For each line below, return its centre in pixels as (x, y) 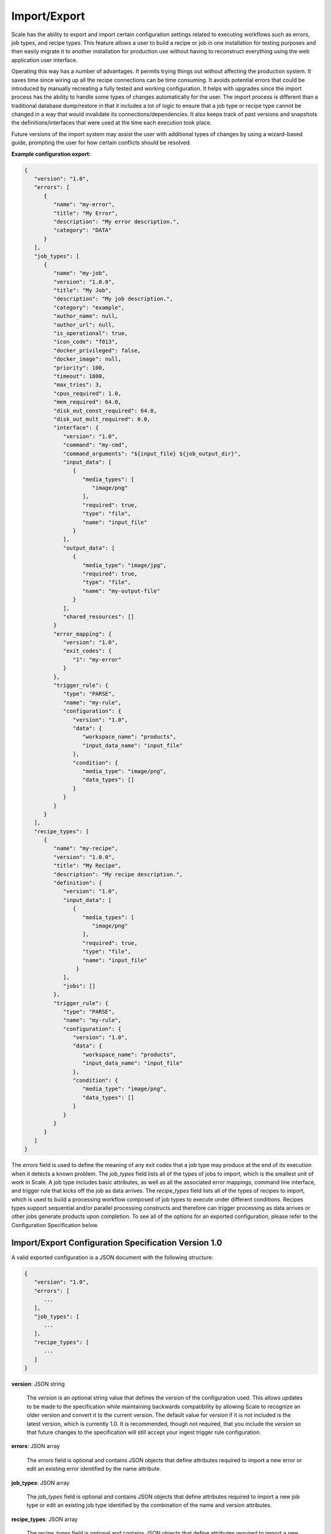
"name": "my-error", (84, 205)
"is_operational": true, (90, 333)
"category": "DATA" (82, 230)
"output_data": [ (89, 548)
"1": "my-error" (97, 659)
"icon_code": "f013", (86, 342)
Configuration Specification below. (55, 1225)
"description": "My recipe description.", (118, 874)
